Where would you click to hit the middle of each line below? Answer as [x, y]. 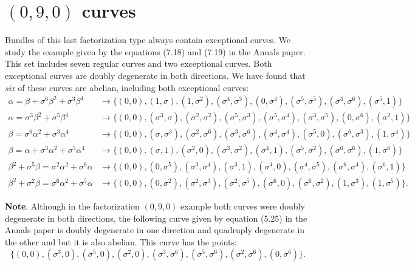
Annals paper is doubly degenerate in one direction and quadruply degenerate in [155, 230]
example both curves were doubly [243, 206]
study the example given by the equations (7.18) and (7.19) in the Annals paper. [155, 51]
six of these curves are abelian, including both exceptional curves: [127, 87]
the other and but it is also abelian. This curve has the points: [121, 242]
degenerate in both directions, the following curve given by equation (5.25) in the [156, 218]
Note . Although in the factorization [72, 206]
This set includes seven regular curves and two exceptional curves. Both [139, 63]
